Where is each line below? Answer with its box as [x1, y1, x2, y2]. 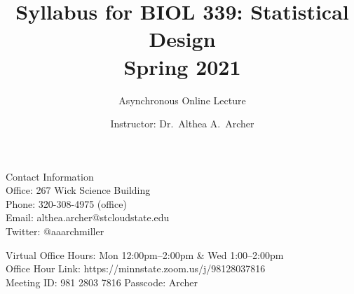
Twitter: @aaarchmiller [6, 224, 104, 239]
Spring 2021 [123, 52, 241, 80]
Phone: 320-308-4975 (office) [6, 196, 127, 211]
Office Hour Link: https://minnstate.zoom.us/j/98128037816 [6, 261, 266, 276]
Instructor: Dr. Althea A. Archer [110, 116, 254, 131]
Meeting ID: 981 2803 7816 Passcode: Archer [6, 274, 198, 289]
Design [149, 24, 216, 53]
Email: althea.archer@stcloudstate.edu [6, 210, 170, 225]
